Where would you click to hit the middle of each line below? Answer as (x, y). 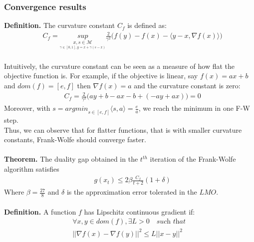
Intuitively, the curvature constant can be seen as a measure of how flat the (119, 66)
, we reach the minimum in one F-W (194, 108)
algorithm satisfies (32, 169)
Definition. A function (40, 211)
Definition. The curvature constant (60, 25)
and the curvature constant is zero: (187, 85)
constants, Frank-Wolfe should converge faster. (75, 139)
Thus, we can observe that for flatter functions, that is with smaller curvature (123, 129)
